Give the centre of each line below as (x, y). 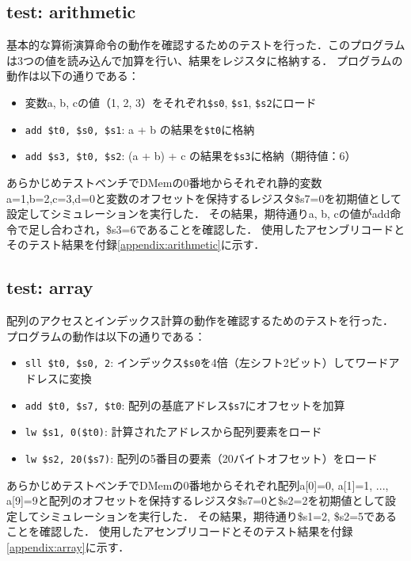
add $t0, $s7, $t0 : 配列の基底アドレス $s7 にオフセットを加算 (185, 405)
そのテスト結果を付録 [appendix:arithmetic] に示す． (136, 244)
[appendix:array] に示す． (68, 546)
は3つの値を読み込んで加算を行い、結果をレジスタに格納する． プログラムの (205, 60)
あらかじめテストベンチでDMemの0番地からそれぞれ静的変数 (164, 182)
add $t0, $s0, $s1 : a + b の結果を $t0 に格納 (140, 129)
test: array (50, 287)
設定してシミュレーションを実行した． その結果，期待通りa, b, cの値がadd (198, 214)
